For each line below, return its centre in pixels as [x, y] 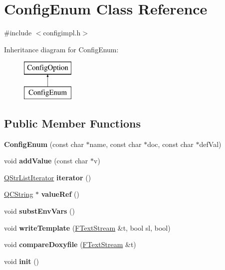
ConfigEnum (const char [44, 144]
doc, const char [170, 144]
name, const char [115, 144]
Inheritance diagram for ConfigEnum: [61, 49]
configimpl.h [62, 33]
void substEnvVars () [39, 211]
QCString [19, 194]
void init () [22, 261]
